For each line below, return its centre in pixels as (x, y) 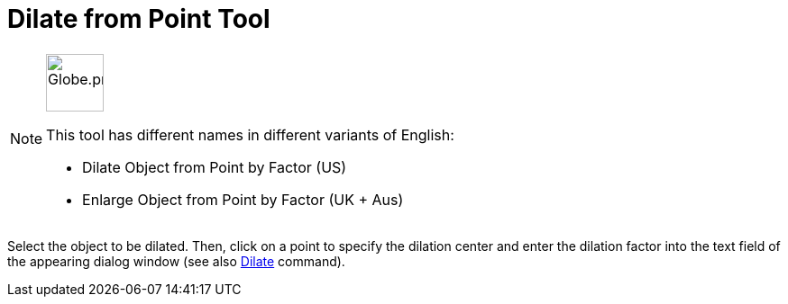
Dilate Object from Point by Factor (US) (215, 167)
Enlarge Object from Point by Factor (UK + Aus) (243, 199)
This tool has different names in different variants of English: (250, 134)
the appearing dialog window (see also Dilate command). (176, 261)
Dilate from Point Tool (139, 19)
